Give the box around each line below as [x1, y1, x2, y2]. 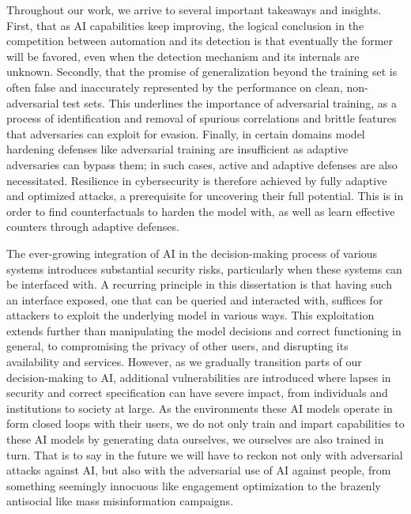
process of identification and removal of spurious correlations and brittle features [6, 110, 397, 127]
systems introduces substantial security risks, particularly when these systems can [6, 260, 402, 277]
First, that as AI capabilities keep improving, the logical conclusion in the [6, 17, 364, 33]
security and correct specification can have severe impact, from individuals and [6, 384, 388, 401]
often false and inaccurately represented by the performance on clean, [6, 78, 343, 95]
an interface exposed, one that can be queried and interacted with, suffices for [6, 291, 383, 308]
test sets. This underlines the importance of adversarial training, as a [62, 94, 398, 111]
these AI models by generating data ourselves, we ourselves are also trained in [6, 431, 384, 448]
